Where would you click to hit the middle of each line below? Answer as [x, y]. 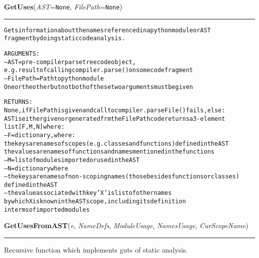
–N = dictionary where [36, 168]
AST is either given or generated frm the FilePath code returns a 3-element [115, 119]
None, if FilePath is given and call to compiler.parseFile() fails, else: [115, 110]
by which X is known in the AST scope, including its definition [95, 202]
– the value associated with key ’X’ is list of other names [88, 193]
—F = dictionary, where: [40, 135]
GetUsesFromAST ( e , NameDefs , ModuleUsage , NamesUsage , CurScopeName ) [126, 225]
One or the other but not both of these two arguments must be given [99, 87]
